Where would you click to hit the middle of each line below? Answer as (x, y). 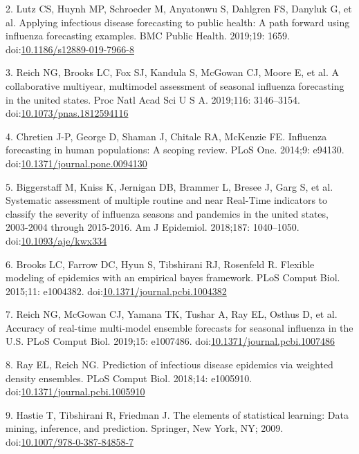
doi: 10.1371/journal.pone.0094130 (76, 163)
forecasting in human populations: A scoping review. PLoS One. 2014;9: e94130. (175, 150)
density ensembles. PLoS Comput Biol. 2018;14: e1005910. (129, 378)
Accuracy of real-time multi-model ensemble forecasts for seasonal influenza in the (179, 327)
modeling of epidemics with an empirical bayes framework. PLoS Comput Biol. (173, 277)
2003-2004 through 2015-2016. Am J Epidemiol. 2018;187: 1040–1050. (153, 227)
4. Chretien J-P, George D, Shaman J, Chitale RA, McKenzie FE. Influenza (166, 136)
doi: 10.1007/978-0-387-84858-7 (70, 442)
